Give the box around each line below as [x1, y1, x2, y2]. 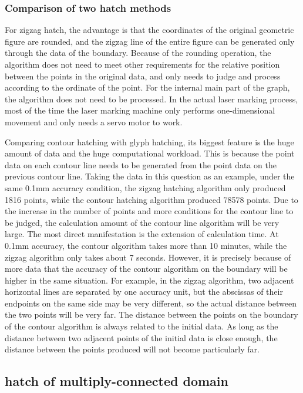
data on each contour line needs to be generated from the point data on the [5, 158, 277, 171]
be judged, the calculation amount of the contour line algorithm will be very [5, 216, 280, 228]
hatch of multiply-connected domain [5, 372, 228, 390]
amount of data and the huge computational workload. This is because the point [5, 147, 295, 159]
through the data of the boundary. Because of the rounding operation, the [5, 46, 271, 59]
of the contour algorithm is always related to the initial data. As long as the [5, 320, 278, 332]
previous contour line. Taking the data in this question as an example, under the [5, 170, 295, 182]
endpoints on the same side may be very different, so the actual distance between [5, 297, 297, 309]
